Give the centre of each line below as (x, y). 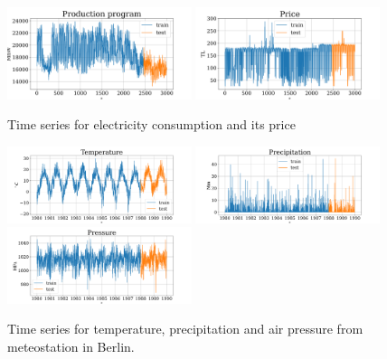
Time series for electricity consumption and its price (151, 124)
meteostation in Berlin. (71, 347)
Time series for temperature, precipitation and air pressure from (185, 329)
